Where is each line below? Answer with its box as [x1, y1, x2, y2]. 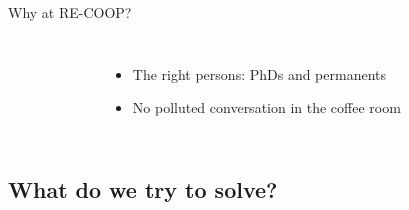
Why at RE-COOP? [8, 2, 132, 22]
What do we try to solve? [8, 174, 278, 205]
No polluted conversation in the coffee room [132, 97, 401, 118]
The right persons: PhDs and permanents [132, 63, 387, 84]
